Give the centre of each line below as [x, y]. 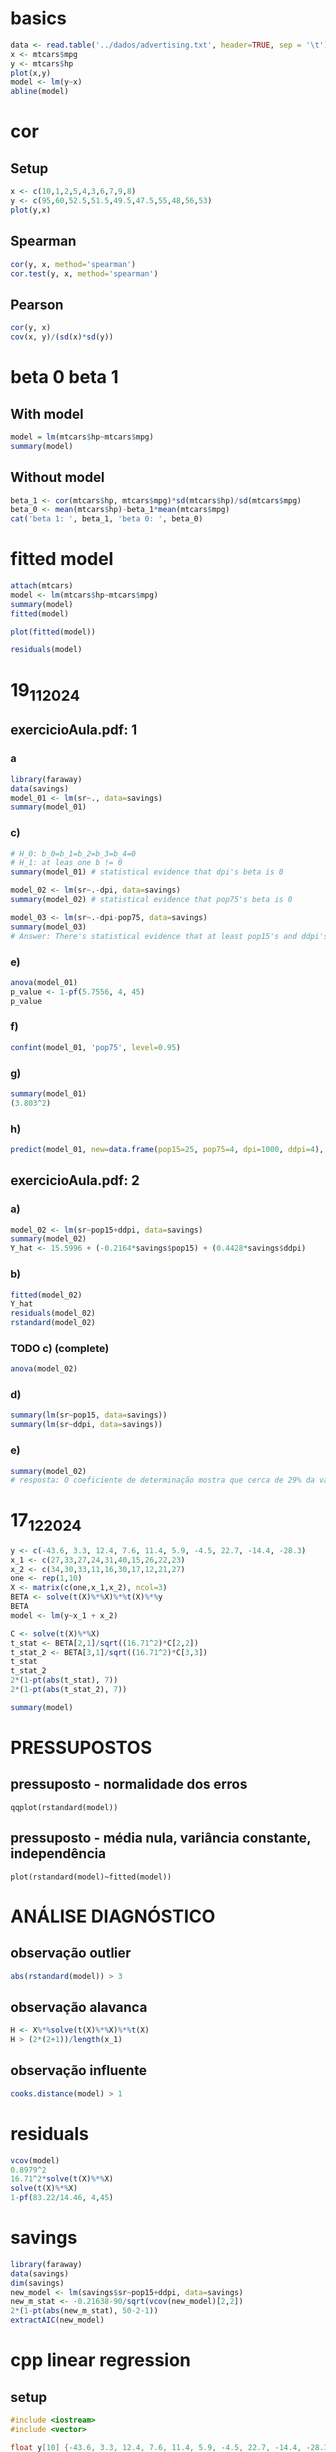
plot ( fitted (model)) [53, 632]
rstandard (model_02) [53, 1323]
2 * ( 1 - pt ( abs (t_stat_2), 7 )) [69, 1690]
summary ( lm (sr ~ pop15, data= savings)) [89, 1415]
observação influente [78, 2070]
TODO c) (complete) [60, 1348]
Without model [57, 477]
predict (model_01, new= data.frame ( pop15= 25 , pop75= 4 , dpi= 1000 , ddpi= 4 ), [167, 1150]
